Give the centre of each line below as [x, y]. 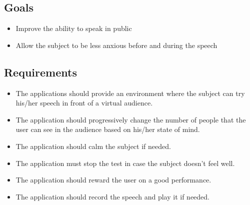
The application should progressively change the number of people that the [131, 119]
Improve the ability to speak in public [74, 28]
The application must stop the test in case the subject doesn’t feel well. [125, 163]
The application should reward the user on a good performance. [113, 180]
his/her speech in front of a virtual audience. [84, 103]
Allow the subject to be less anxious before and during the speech [116, 45]
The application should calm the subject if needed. [93, 146]
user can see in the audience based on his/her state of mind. [108, 129]
